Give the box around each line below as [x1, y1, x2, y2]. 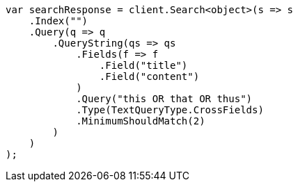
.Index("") [29, 15, 88, 26]
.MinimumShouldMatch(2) [76, 115, 205, 127]
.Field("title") [99, 60, 188, 71]
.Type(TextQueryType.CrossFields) [76, 104, 264, 115]
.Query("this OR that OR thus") [76, 93, 253, 104]
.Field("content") [99, 71, 200, 82]
